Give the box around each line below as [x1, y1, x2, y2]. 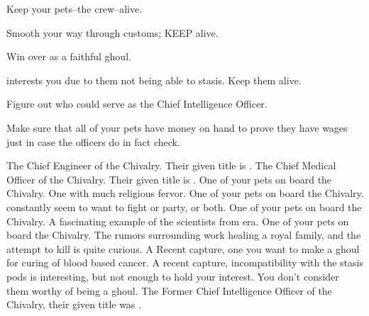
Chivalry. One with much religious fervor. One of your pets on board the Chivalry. [6, 186, 364, 201]
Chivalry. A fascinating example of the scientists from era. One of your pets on [6, 213, 349, 228]
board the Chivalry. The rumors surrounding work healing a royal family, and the [6, 227, 361, 242]
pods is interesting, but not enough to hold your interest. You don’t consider [6, 269, 339, 283]
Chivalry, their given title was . [6, 297, 141, 312]
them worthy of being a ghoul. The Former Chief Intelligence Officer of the [6, 283, 332, 298]
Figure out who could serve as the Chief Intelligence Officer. [6, 96, 268, 111]
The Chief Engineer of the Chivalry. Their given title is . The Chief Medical [6, 158, 336, 173]
